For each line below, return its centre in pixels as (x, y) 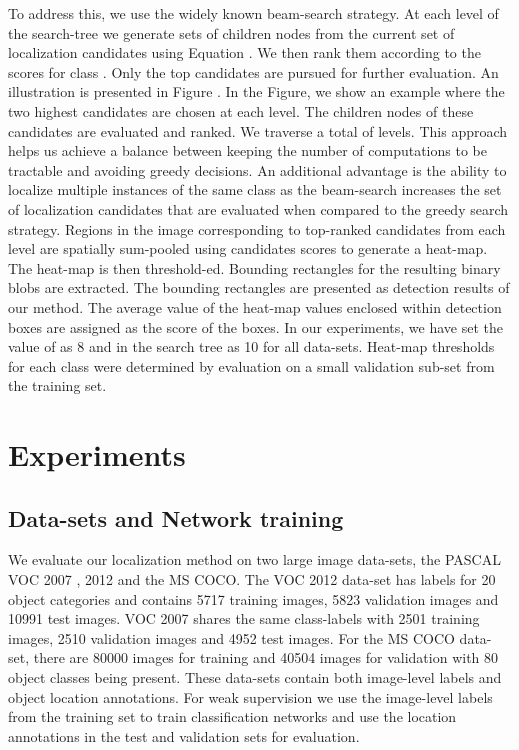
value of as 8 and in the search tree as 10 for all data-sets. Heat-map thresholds (251, 346)
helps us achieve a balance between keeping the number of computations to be (247, 150)
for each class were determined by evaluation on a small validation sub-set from (251, 365)
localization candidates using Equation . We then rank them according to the (244, 52)
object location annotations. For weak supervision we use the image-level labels (250, 696)
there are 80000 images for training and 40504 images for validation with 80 (266, 657)
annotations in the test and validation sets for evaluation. (184, 735)
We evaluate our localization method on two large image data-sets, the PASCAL (254, 559)
